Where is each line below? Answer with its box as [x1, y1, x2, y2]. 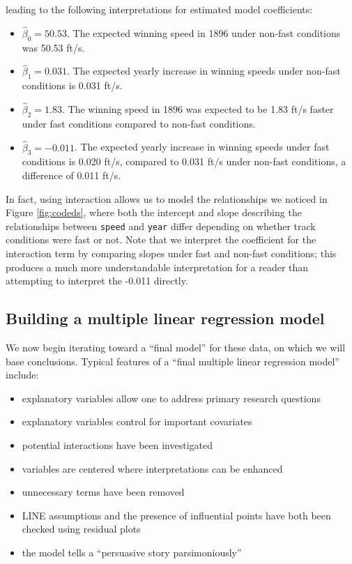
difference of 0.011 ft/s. [22, 168, 121, 183]
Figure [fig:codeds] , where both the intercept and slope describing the [6, 205, 302, 220]
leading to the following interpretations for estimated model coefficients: [6, 2, 313, 16]
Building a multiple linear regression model [6, 307, 325, 329]
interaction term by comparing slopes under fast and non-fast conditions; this [6, 246, 337, 261]
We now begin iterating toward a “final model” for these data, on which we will [6, 340, 346, 355]
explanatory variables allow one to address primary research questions [22, 390, 321, 405]
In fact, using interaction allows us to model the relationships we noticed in [6, 191, 328, 206]
